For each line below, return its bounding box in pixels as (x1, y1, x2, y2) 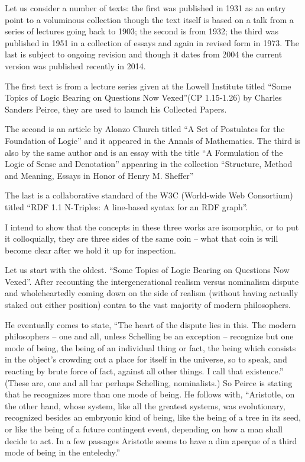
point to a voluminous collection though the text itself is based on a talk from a (5, 13, 294, 25)
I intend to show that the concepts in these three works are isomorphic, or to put (5, 220, 299, 233)
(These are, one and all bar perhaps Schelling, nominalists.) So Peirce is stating (5, 376, 293, 389)
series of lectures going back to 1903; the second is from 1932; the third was (5, 25, 278, 37)
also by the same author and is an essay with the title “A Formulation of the (5, 146, 283, 158)
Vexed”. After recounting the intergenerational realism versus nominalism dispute (5, 275, 299, 287)
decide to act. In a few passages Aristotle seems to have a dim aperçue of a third (5, 434, 297, 447)
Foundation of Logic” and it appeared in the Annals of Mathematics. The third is (5, 134, 301, 146)
